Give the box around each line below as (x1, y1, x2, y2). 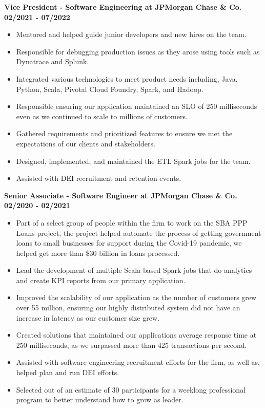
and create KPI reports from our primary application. (16, 274, 186, 285)
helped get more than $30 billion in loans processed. (16, 247, 180, 258)
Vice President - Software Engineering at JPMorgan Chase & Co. (4, 2, 242, 12)
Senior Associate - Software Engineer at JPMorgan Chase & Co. (4, 190, 237, 200)
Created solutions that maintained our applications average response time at (16, 329, 257, 340)
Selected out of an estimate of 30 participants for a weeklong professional (16, 384, 246, 395)
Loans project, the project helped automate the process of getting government (16, 227, 261, 238)
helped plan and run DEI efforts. (16, 367, 119, 378)
